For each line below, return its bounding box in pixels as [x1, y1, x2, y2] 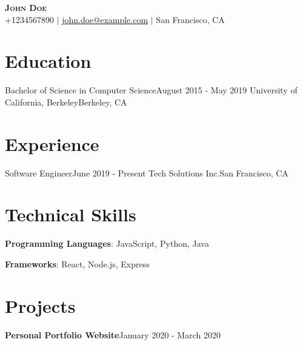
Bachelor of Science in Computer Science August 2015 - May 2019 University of [5, 84, 298, 96]
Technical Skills [5, 202, 136, 227]
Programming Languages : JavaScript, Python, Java [5, 237, 209, 250]
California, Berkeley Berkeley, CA [5, 95, 127, 108]
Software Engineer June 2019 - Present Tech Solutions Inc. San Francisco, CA [5, 166, 288, 179]
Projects [5, 293, 76, 318]
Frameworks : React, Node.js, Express [5, 257, 150, 270]
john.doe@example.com [62, 13, 148, 25]
